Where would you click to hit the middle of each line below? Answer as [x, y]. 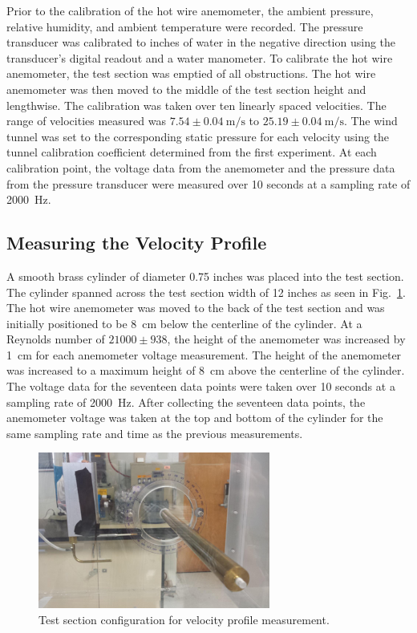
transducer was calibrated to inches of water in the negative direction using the [201, 42]
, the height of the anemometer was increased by [286, 339]
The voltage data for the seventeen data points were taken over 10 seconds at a [201, 386]
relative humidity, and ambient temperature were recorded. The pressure [185, 26]
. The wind [370, 121]
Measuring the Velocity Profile [137, 243]
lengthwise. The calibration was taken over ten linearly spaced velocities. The [196, 105]
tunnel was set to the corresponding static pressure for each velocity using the [198, 136]
